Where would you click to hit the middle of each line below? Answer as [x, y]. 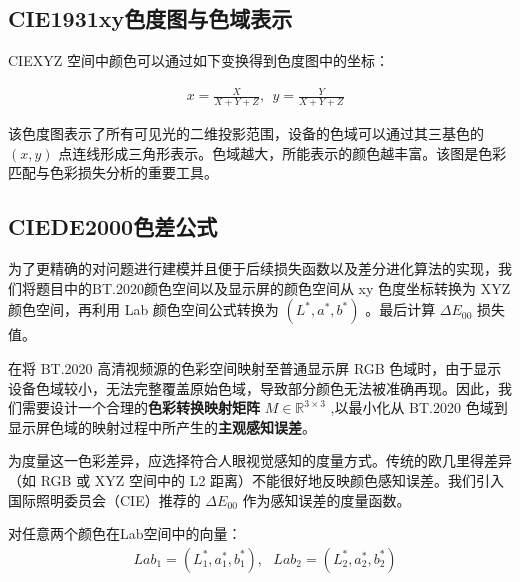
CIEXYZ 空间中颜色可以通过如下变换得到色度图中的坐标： [198, 60]
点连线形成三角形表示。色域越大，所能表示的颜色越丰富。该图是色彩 [282, 152]
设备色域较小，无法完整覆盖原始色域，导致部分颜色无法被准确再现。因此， [253, 387]
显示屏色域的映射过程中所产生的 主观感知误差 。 [162, 426]
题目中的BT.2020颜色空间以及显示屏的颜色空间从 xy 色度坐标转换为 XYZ [273, 287]
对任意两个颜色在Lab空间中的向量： [125, 533]
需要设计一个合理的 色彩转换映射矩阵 [140, 407]
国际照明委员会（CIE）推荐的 [104, 499]
